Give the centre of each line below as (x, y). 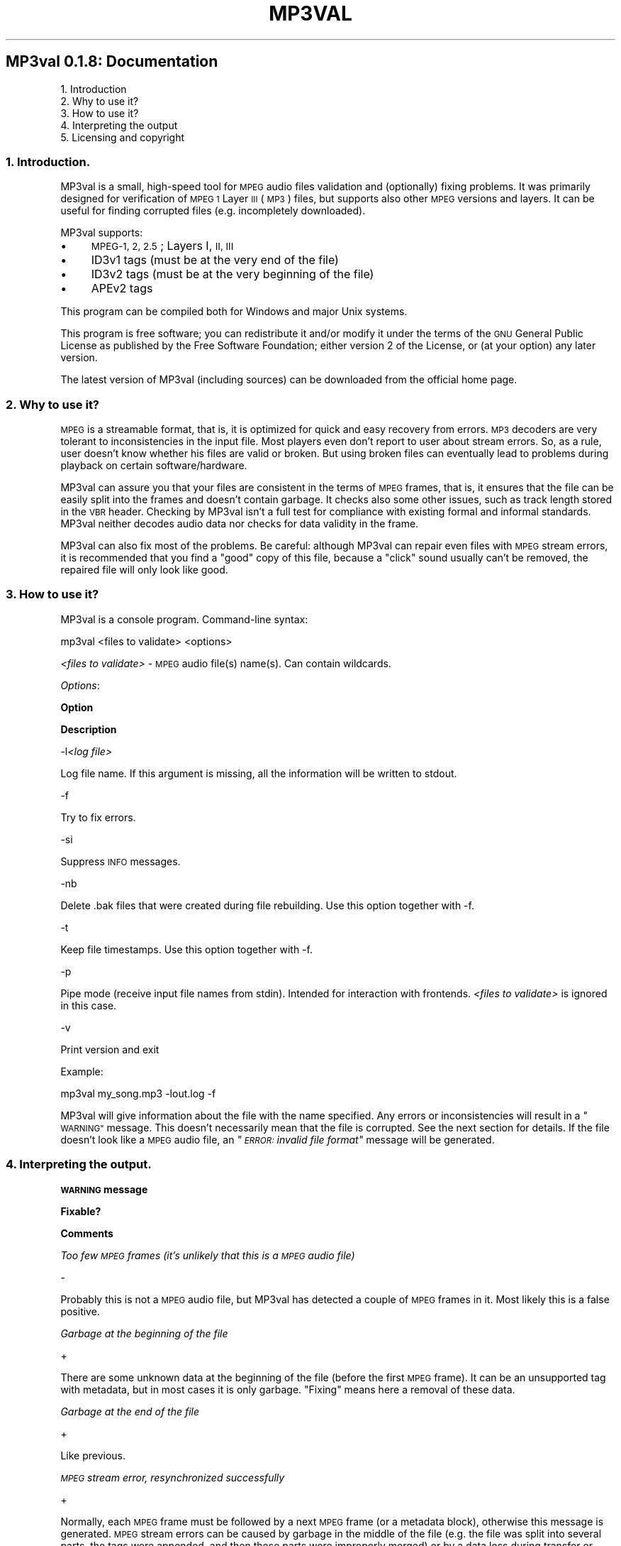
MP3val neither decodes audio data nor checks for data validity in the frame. (240, 524)
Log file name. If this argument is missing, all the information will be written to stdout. (259, 773)
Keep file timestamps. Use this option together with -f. (186, 949)
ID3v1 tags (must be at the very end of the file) (215, 260)
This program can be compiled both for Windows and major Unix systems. (234, 312)
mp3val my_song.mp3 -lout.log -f (138, 1093)
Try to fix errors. (98, 817)
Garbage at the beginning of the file (144, 1333)
